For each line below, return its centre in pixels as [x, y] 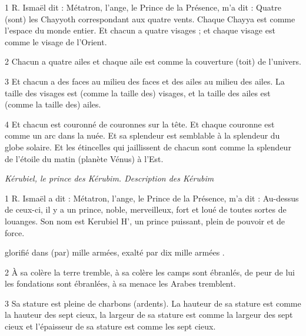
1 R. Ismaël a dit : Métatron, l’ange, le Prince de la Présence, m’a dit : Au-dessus [152, 198]
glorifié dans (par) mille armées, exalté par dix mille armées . [115, 252]
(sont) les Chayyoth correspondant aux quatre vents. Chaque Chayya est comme [150, 19]
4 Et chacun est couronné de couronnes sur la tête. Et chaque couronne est [140, 124]
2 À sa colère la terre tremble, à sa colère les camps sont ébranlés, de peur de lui [150, 272]
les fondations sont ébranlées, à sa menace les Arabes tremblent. [120, 283]
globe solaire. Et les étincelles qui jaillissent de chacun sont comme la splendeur [148, 147]
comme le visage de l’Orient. [56, 41]
